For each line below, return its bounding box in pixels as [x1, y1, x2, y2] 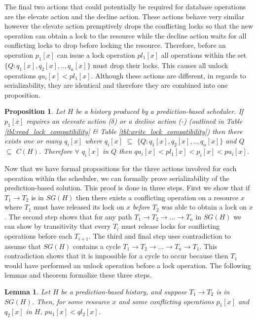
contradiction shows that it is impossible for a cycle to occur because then [4, 250, 228, 261]
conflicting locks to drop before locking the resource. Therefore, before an [4, 40, 226, 50]
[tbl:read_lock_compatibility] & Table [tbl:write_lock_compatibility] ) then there [4, 126, 243, 136]
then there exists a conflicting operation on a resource [75, 192, 239, 202]
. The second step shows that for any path [4, 211, 132, 221]
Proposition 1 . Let [4, 106, 65, 116]
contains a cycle [73, 241, 121, 251]
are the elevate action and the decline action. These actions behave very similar [4, 11, 245, 21]
